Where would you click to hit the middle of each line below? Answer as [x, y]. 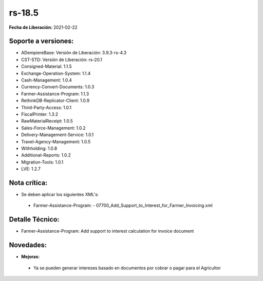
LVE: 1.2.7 [31, 169]
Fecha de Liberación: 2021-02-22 [43, 27]
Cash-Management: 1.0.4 [47, 80]
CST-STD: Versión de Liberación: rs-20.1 [62, 60]
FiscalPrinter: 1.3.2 [40, 114]
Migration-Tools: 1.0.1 [42, 162]
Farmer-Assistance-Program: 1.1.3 [55, 94]
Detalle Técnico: [34, 220]
